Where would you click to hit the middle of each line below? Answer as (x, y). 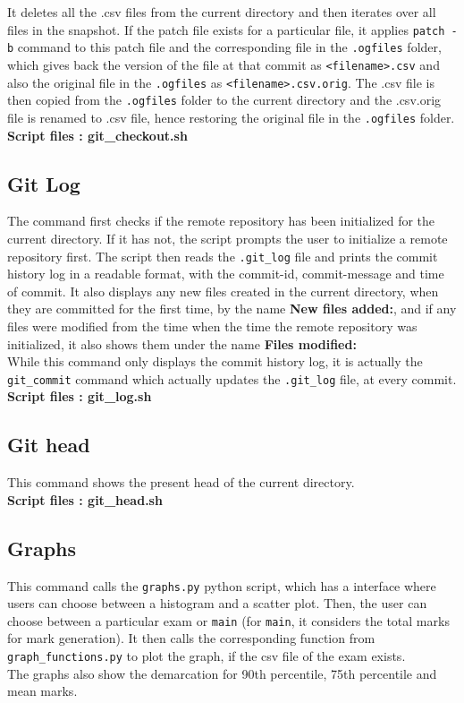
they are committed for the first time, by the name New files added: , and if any (232, 309)
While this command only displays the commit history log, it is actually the (215, 361)
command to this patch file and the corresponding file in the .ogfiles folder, (229, 47)
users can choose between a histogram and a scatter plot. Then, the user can (217, 603)
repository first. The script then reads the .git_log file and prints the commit (223, 256)
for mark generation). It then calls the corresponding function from (191, 638)
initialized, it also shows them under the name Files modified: (182, 343)
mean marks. (42, 691)
